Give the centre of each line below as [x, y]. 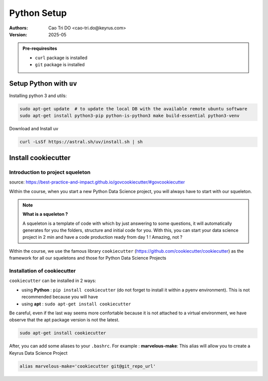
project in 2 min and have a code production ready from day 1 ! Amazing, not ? [102, 237]
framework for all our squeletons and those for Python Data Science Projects [88, 258]
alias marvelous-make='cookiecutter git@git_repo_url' [88, 366]
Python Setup [38, 13]
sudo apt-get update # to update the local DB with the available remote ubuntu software [134, 109]
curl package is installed [61, 58]
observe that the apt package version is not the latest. [64, 320]
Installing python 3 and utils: [38, 96]
